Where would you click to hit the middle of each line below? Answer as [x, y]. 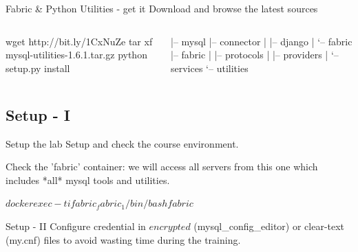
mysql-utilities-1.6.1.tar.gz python [76, 55]
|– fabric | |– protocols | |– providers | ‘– [255, 55]
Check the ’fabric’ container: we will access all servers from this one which [162, 167]
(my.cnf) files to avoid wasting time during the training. [123, 239]
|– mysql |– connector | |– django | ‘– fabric [262, 41]
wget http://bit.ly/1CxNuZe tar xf [79, 41]
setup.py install [38, 68]
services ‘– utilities [210, 68]
